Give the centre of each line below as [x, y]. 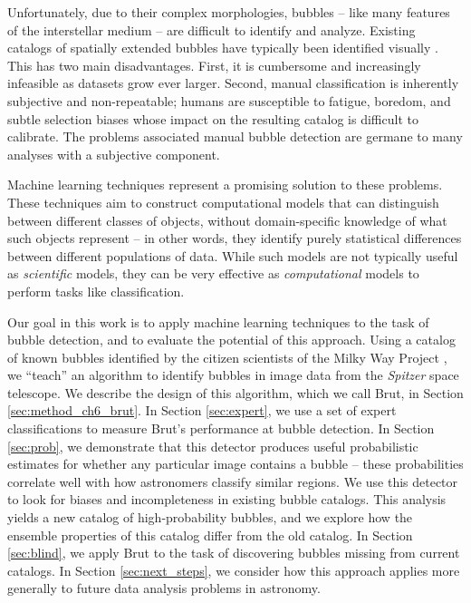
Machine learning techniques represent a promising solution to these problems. [225, 185]
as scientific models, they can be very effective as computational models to [213, 273]
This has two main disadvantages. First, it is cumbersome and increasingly [214, 65]
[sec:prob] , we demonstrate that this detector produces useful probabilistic [213, 446]
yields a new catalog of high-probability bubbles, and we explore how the [210, 517]
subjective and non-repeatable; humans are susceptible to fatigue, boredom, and [229, 100]
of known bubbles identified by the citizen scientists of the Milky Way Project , [227, 357]
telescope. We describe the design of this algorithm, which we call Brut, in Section [235, 392]
